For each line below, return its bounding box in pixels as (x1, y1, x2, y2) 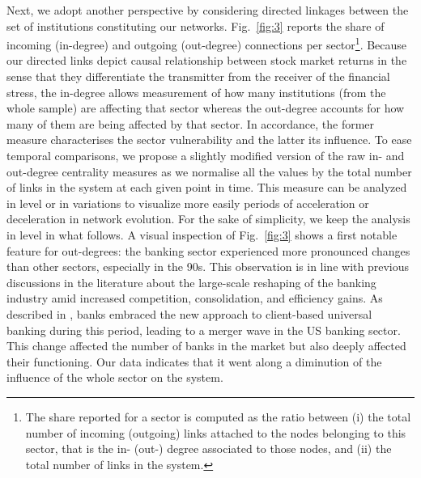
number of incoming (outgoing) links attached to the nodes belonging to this (25, 424, 406, 441)
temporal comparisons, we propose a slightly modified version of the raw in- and (6, 147, 405, 163)
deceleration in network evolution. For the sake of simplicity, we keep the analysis (6, 210, 410, 227)
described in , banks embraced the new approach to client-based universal (6, 305, 372, 322)
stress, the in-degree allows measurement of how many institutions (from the (6, 83, 386, 100)
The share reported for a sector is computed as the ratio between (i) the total (25, 408, 411, 425)
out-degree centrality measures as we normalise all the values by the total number (6, 163, 412, 180)
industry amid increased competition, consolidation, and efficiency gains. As (6, 290, 383, 307)
